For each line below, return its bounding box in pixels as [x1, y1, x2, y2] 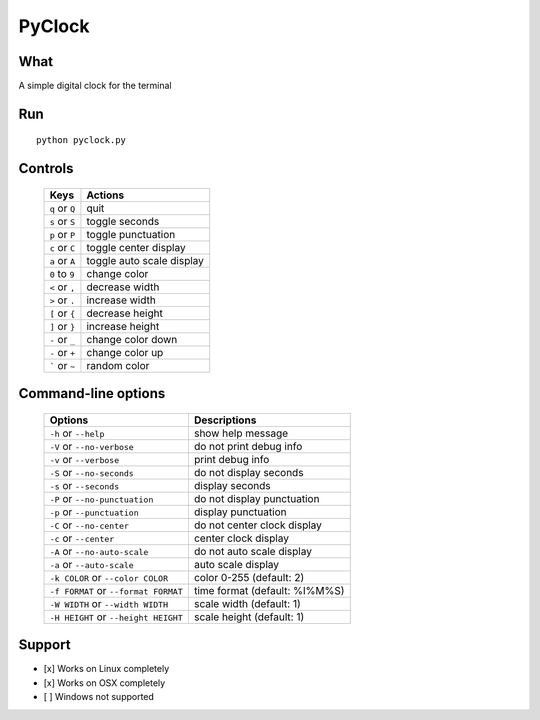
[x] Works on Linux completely [43, 663, 170, 675]
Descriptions [193, 413, 257, 427]
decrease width [86, 280, 160, 294]
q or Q [49, 201, 76, 215]
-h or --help [49, 426, 105, 440]
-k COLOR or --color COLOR [49, 570, 169, 584]
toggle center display [86, 240, 186, 254]
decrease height [86, 306, 164, 320]
